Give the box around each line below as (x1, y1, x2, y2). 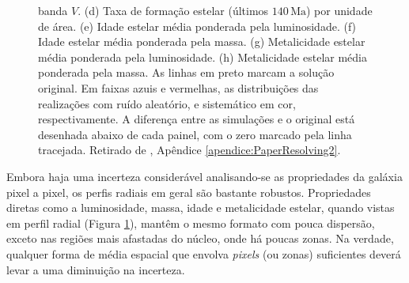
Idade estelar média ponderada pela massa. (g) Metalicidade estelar (38, 33, 365, 50)
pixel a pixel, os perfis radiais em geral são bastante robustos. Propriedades (6, 183, 371, 200)
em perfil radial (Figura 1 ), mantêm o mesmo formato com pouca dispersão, (6, 214, 375, 231)
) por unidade (305, 2, 373, 18)
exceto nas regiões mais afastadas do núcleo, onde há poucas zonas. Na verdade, (6, 230, 394, 247)
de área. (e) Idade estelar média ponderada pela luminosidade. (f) (38, 17, 357, 34)
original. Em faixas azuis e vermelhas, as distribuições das (38, 79, 319, 96)
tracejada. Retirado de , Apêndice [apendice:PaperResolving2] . (38, 141, 341, 158)
